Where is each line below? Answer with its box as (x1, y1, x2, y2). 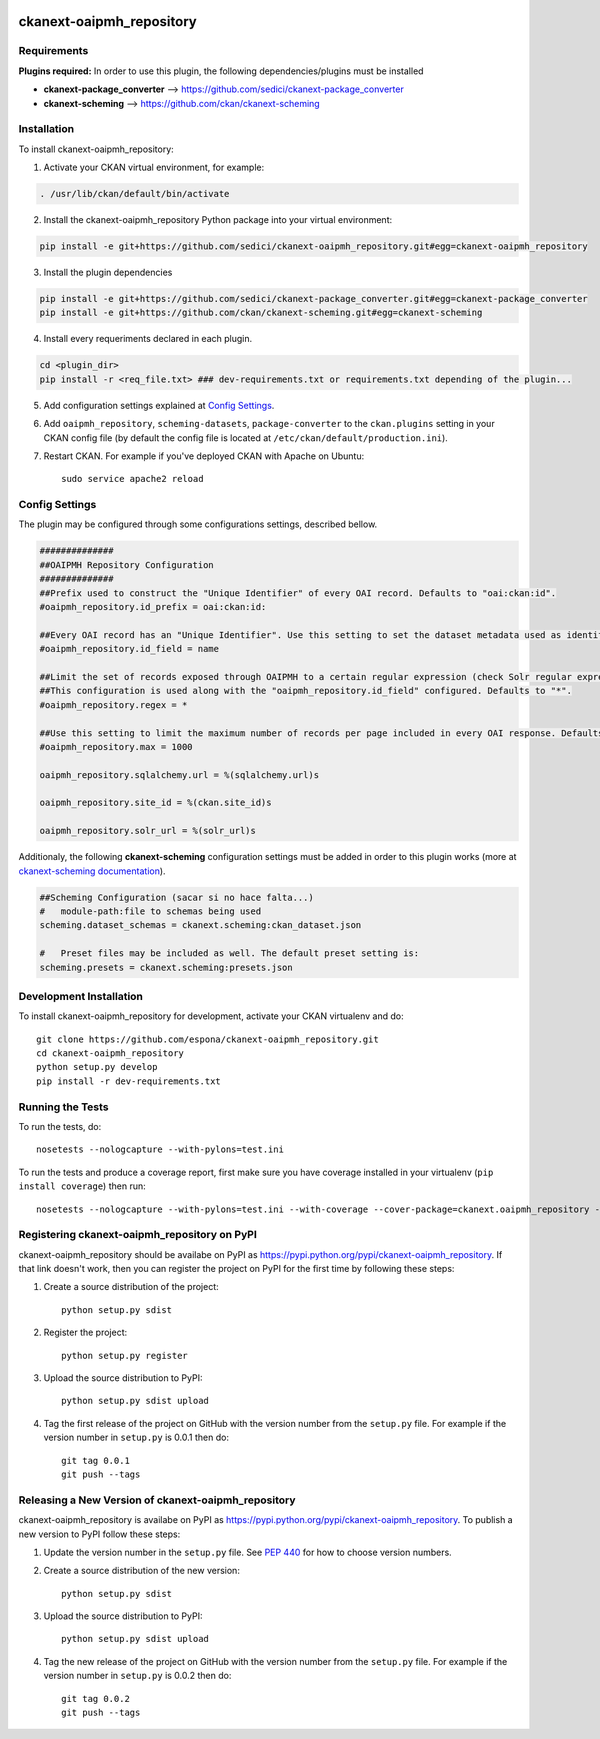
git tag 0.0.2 (61, 1693, 130, 1704)
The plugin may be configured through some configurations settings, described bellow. (18, 518, 378, 530)
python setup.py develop (36, 1061, 158, 1073)
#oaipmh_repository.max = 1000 (39, 741, 194, 752)
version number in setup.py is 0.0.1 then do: (43, 1431, 230, 1444)
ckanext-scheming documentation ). (18, 865, 166, 877)
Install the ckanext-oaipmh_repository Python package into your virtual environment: (43, 214, 393, 226)
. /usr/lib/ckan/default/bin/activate (39, 188, 230, 200)
